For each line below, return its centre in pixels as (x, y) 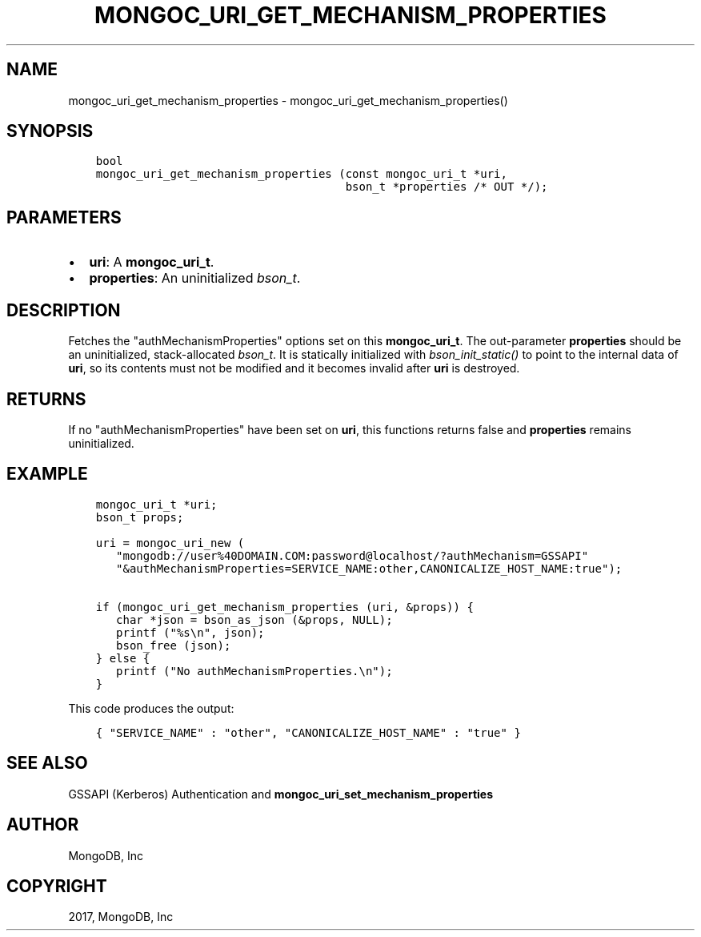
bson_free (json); (174, 645)
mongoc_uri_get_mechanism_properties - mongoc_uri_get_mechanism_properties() (288, 100)
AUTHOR (43, 825)
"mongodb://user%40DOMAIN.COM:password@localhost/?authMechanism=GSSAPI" (353, 555)
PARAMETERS (64, 217)
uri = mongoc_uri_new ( (170, 543)
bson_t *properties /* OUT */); (447, 187)
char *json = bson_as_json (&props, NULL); (254, 619)
